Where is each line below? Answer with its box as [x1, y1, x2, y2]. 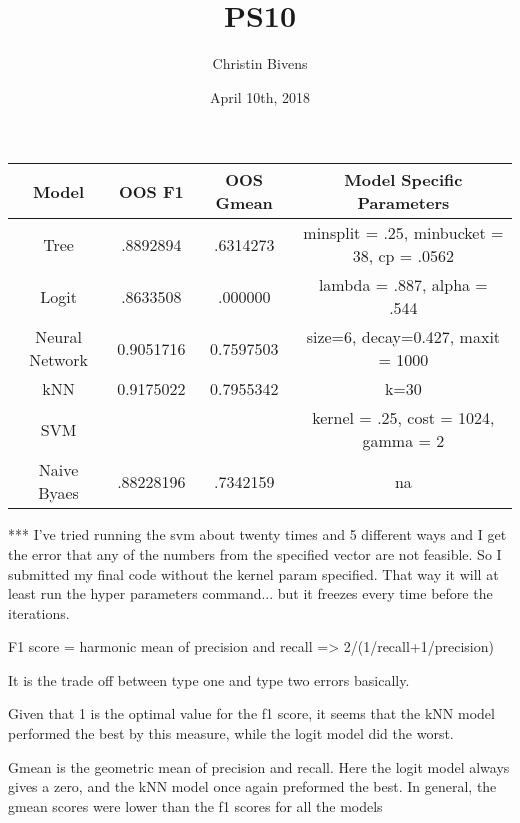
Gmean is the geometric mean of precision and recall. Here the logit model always [8, 756, 510, 777]
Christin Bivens [212, 53, 308, 74]
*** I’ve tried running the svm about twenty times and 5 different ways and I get [8, 524, 507, 545]
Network [29, 348, 88, 372]
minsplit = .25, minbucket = [303, 221, 504, 245]
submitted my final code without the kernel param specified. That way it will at [8, 563, 499, 584]
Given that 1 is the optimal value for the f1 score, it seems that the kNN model [8, 703, 495, 724]
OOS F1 [118, 179, 184, 203]
